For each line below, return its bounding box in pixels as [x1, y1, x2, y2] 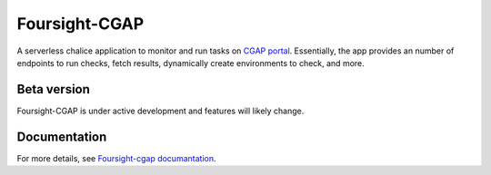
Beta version [16, 82, 91, 97]
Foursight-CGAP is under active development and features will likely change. [16, 105, 305, 116]
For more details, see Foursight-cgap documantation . [16, 152, 216, 163]
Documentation [16, 129, 107, 144]
